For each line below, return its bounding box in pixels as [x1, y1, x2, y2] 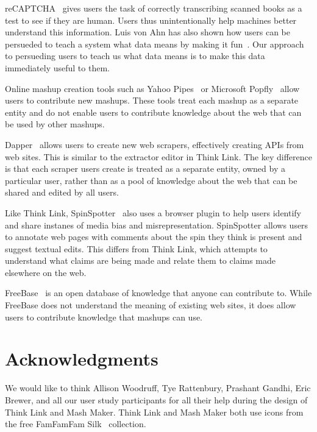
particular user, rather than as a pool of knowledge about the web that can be [5, 174, 297, 186]
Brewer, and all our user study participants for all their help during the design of [5, 393, 308, 406]
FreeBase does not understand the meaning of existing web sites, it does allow [5, 299, 296, 311]
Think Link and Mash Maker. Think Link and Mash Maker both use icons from [5, 405, 304, 418]
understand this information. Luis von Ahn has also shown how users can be [5, 26, 291, 38]
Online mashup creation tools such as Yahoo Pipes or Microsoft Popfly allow [5, 82, 300, 94]
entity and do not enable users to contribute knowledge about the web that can [5, 105, 302, 118]
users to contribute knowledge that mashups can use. [5, 310, 203, 323]
